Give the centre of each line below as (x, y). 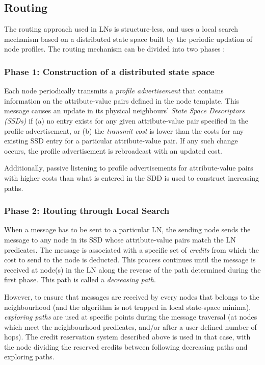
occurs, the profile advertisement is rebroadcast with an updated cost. (113, 150)
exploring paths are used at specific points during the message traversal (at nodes (131, 317)
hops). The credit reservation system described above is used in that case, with (127, 337)
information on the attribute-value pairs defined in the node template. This (122, 100)
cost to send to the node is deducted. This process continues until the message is (130, 260)
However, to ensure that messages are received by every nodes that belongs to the (132, 296)
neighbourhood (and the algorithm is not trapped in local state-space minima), (128, 307)
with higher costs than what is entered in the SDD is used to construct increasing (132, 177)
